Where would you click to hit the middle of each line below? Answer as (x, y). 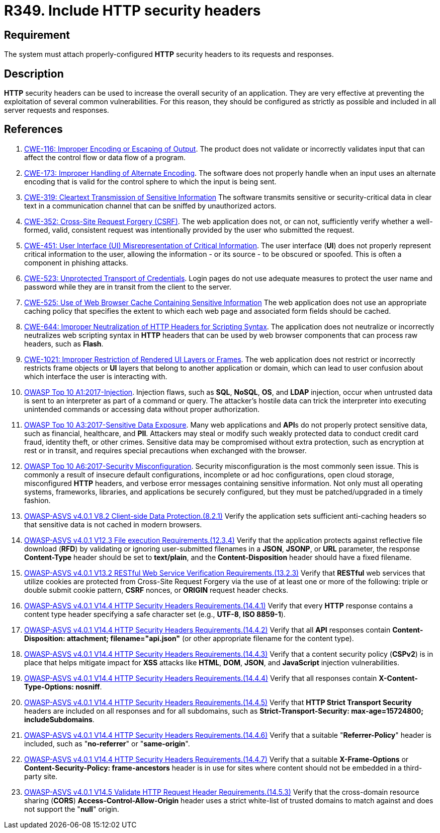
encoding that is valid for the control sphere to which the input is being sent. (150, 181)
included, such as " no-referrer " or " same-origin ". (107, 743)
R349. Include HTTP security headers (133, 11)
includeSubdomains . (59, 719)
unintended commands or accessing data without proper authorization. (142, 409)
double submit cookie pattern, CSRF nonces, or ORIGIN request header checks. (156, 590)
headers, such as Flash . (64, 343)
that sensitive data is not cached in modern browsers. (113, 524)
